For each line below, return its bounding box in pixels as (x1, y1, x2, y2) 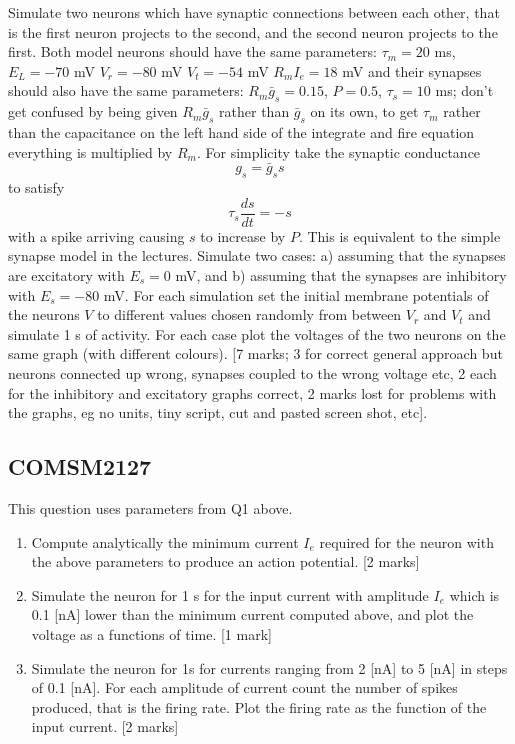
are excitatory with (8, 265, 125, 286)
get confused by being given (8, 101, 178, 122)
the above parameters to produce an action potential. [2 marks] (31, 551, 420, 572)
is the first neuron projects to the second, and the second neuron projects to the (8, 21, 498, 42)
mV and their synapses (342, 60, 482, 81)
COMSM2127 (8, 451, 152, 482)
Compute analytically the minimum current (31, 531, 299, 552)
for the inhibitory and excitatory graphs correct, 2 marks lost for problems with (8, 382, 497, 403)
